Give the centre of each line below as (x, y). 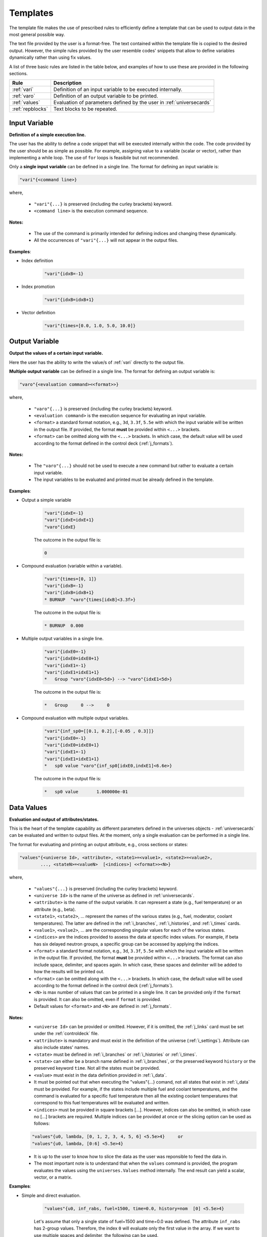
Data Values (28, 807)
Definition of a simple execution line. (47, 135)
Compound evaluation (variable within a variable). (72, 566)
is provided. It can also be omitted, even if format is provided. (98, 999)
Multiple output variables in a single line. (63, 638)
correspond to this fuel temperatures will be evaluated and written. (102, 1103)
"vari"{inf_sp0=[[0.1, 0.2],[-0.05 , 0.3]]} (99, 731)
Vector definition (38, 312)
